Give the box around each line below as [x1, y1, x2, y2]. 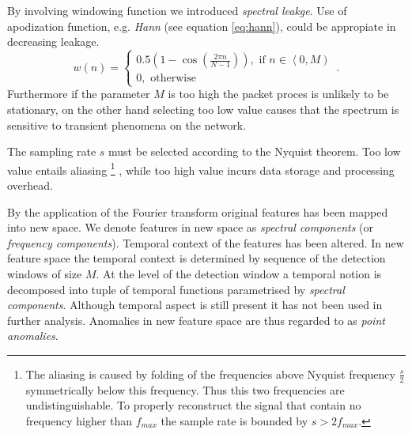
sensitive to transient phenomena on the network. [7, 116, 247, 133]
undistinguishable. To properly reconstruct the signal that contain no [25, 397, 361, 413]
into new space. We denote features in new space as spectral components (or [7, 219, 373, 236]
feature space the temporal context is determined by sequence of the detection [7, 250, 386, 266]
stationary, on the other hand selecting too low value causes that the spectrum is [7, 100, 399, 117]
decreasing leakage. [7, 33, 100, 50]
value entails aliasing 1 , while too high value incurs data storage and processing [7, 159, 395, 178]
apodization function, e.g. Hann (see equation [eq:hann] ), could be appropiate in [7, 17, 396, 34]
